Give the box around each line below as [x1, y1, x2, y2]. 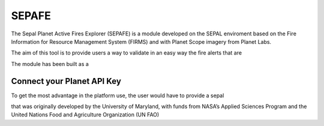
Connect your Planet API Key [11, 76, 121, 86]
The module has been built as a [11, 60, 89, 67]
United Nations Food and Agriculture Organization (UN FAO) [11, 111, 160, 118]
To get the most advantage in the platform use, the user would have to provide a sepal [11, 92, 224, 99]
